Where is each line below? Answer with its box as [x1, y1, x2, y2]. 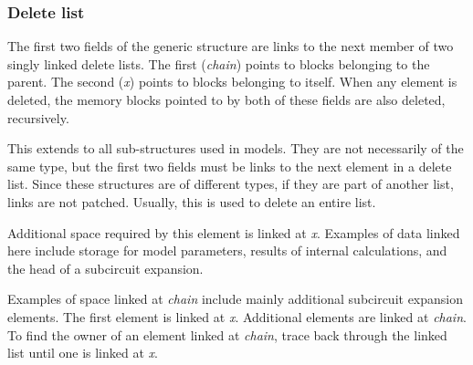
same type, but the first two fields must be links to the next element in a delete [7, 156, 452, 175]
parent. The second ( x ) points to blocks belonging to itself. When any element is [7, 72, 457, 91]
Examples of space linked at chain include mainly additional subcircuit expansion [7, 289, 464, 308]
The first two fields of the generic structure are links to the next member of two [7, 36, 454, 56]
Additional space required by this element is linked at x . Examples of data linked [7, 223, 460, 242]
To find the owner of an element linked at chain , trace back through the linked [7, 325, 447, 344]
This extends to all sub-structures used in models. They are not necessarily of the [7, 139, 464, 158]
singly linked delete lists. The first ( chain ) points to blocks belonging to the [7, 54, 430, 73]
